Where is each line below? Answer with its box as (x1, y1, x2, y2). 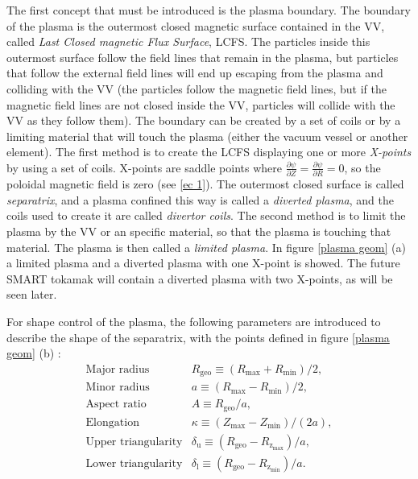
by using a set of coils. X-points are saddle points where (6, 159, 282, 175)
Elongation (85, 416, 139, 428)
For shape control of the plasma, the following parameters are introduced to (6, 313, 381, 329)
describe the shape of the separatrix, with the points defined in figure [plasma (6, 328, 390, 345)
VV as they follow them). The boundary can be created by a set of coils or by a (6, 112, 401, 129)
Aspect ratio (85, 398, 147, 411)
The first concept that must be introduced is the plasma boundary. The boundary (6, 2, 411, 18)
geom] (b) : (6, 345, 61, 361)
